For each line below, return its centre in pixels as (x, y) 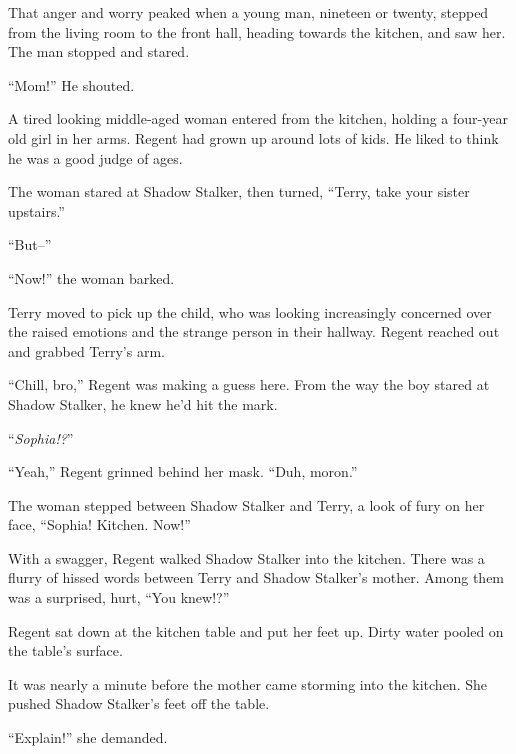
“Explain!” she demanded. (88, 737)
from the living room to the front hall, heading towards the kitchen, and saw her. (257, 31)
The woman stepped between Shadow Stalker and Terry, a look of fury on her (246, 504)
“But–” (30, 244)
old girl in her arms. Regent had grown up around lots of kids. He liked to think (253, 137)
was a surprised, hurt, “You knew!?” (119, 597)
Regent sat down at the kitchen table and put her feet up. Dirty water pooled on (256, 630)
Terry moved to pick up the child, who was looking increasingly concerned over (250, 311)
